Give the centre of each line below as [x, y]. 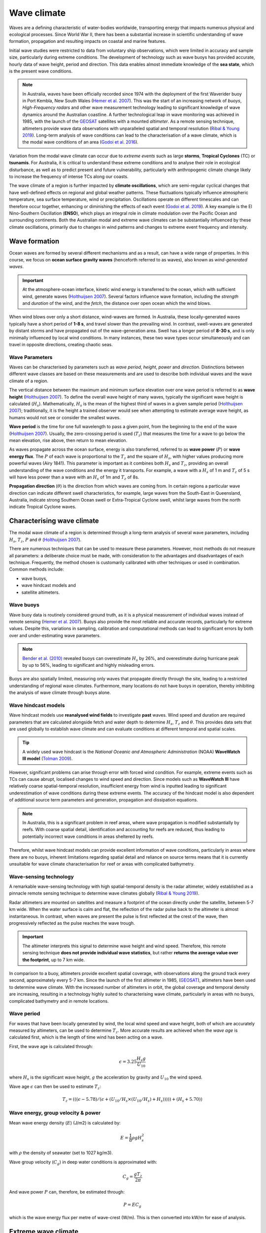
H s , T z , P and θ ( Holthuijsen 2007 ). [45, 540]
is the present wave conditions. [41, 71]
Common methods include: [36, 569]
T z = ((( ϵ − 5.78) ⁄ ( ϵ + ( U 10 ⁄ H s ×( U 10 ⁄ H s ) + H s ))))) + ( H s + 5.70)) [133, 1100]
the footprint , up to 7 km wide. [54, 960]
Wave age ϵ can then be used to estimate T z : [55, 1087]
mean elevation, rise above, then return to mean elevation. [68, 440]
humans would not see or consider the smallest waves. [65, 417]
